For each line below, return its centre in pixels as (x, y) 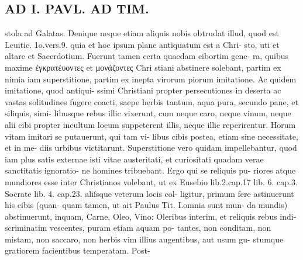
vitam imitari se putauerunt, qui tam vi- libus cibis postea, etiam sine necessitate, (151, 136)
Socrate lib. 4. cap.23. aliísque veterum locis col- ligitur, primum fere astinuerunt (149, 193)
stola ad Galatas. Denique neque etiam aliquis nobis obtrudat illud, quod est (142, 33)
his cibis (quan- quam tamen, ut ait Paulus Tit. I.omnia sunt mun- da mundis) (146, 205)
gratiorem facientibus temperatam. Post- (78, 250)
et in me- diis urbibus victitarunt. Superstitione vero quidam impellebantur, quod (151, 148)
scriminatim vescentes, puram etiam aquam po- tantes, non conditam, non (138, 228)
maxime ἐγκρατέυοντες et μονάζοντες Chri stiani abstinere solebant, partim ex (143, 67)
